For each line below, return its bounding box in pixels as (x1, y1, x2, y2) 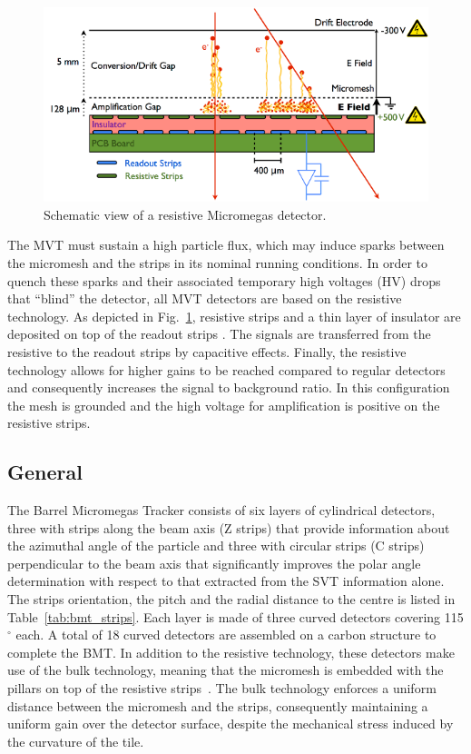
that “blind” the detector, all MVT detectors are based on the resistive (7, 289, 402, 308)
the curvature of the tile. (7, 731, 144, 750)
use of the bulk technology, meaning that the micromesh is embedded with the (7, 660, 444, 680)
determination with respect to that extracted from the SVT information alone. (7, 571, 445, 590)
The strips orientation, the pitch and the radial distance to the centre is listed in (7, 590, 456, 609)
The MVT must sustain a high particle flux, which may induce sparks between (7, 235, 445, 254)
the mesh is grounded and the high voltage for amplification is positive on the (7, 395, 440, 414)
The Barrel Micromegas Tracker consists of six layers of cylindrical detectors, (7, 501, 436, 520)
